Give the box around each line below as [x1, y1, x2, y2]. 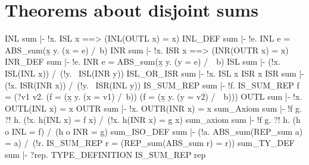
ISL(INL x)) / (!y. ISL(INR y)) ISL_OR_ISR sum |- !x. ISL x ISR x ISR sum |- [5, 66, 304, 79]
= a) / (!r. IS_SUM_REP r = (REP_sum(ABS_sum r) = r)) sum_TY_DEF [5, 137, 295, 149]
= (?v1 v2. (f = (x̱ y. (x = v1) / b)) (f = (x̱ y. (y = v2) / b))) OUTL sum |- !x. [5, 90, 302, 103]
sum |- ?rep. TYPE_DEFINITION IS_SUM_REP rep [5, 148, 206, 161]
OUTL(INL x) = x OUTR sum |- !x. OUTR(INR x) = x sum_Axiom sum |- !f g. [5, 101, 302, 114]
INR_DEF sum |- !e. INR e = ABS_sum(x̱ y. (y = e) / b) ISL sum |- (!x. [5, 55, 280, 68]
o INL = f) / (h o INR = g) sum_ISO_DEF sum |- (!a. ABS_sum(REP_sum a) [5, 125, 303, 137]
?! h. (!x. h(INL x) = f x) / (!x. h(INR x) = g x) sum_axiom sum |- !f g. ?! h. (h [5, 113, 301, 126]
